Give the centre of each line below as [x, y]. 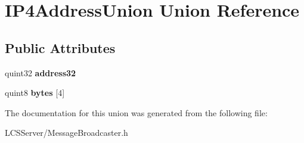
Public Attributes [60, 47]
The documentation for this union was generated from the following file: [136, 112]
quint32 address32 [41, 72]
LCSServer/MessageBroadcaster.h [66, 133]
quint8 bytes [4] [35, 93]
